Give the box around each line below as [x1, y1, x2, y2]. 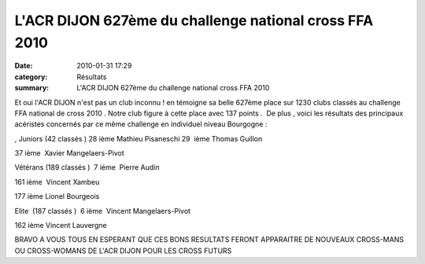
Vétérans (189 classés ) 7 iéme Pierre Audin [14, 163, 161, 172]
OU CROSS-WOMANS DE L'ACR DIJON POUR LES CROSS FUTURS [14, 246, 232, 255]
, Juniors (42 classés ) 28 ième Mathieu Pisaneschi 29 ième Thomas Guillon [14, 134, 263, 143]
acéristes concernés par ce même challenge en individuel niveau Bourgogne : [14, 119, 268, 129]
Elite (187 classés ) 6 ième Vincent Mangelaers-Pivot [14, 206, 191, 215]
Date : [14, 61, 33, 71]
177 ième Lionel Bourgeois [14, 192, 100, 201]
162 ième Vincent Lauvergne [14, 221, 107, 230]
